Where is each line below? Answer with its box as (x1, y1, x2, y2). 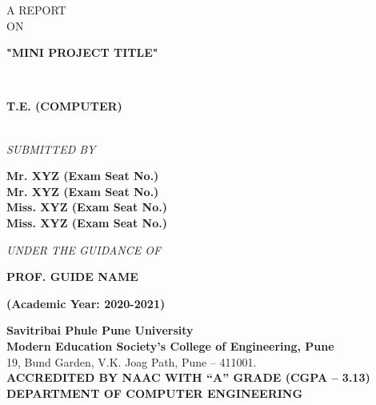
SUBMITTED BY (6, 140, 96, 157)
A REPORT (6, 2, 66, 18)
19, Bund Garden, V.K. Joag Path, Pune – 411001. (6, 353, 257, 370)
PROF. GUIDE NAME (6, 268, 138, 285)
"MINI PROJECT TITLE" (6, 44, 158, 61)
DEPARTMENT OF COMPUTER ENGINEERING (6, 384, 303, 401)
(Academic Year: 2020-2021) (6, 295, 166, 311)
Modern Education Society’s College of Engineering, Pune (6, 337, 334, 354)
